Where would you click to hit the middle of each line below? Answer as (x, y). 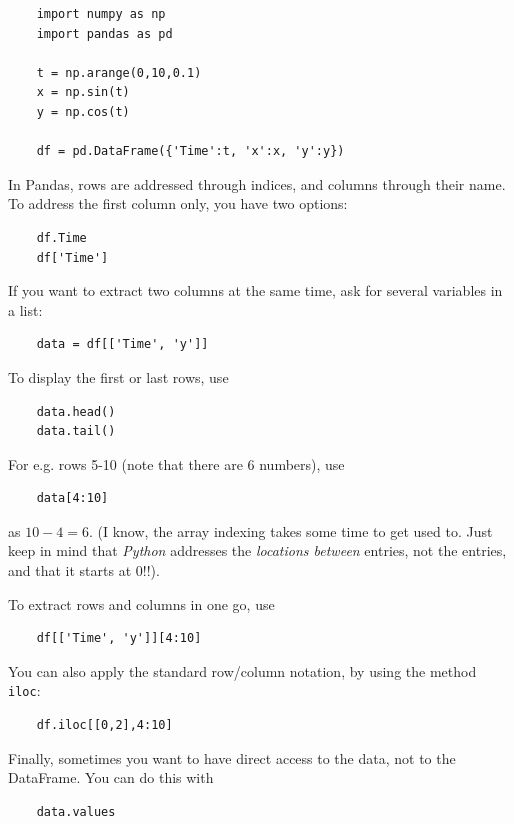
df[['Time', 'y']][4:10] (119, 638)
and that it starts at (70, 570)
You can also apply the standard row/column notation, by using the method (242, 670)
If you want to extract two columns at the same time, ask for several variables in (255, 290)
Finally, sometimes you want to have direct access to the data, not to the (232, 757)
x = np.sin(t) (83, 92)
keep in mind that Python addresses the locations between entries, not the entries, (257, 550)
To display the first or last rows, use (118, 376)
